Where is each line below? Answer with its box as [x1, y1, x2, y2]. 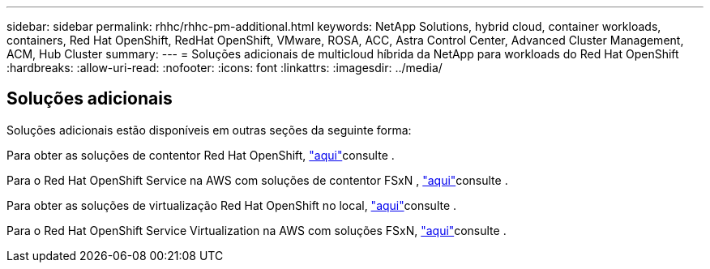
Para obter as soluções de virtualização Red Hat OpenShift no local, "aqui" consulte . [6, 198, 457, 212]
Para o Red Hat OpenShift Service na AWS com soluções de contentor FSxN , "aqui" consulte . [6, 173, 508, 187]
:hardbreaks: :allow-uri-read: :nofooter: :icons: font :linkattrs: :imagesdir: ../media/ [6, 61, 443, 75]
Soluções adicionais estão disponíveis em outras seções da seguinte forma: [6, 122, 412, 137]
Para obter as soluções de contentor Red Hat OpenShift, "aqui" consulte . [6, 147, 395, 162]
